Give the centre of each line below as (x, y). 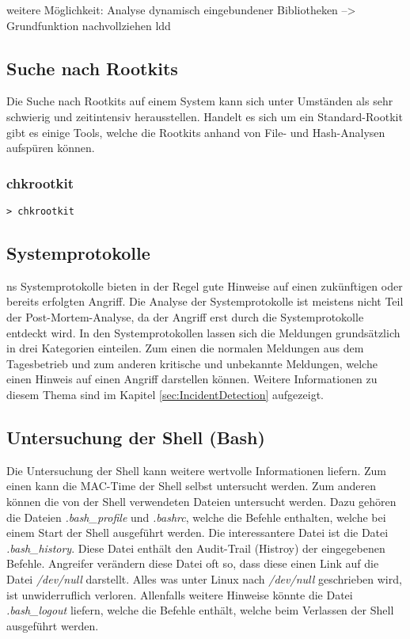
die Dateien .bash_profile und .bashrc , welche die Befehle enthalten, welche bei (196, 517)
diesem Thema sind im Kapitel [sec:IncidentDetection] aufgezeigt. (165, 394)
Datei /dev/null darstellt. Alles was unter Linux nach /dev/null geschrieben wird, (204, 578)
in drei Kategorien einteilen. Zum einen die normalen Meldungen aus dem (185, 348)
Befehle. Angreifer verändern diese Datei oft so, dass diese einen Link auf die (193, 563)
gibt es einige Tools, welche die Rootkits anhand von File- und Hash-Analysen (196, 132)
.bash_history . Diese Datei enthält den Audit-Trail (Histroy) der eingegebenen (196, 548)
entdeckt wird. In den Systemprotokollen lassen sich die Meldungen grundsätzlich (203, 332)
